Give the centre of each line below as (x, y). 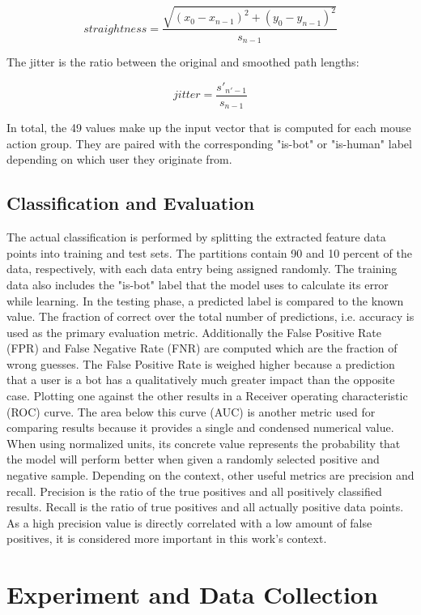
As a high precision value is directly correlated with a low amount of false (189, 522)
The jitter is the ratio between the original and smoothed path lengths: (183, 62)
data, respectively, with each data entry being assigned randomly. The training (202, 269)
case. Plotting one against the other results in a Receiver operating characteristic (207, 396)
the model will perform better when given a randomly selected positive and (193, 459)
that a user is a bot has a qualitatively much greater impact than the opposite (201, 380)
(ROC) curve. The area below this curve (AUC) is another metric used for (191, 411)
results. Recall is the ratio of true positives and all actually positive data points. (205, 507)
